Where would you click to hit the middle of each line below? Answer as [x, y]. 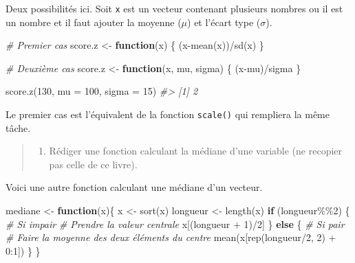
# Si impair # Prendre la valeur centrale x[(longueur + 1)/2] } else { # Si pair [175, 224]
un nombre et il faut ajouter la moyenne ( [94, 22]
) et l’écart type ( [224, 22]
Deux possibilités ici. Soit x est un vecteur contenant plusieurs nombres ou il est [174, 8]
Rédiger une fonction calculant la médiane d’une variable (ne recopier [196, 151]
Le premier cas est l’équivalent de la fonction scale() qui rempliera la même [168, 114]
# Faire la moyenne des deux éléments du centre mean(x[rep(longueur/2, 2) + [171, 237]
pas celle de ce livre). [93, 164]
